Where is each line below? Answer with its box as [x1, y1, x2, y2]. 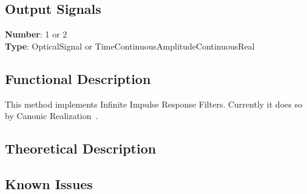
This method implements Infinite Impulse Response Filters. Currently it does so [5, 97, 302, 110]
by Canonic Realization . [5, 109, 98, 122]
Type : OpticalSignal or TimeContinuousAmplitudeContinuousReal [5, 39, 255, 52]
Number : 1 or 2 [5, 28, 67, 40]
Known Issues [5, 174, 93, 193]
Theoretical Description [5, 139, 157, 158]
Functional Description [5, 69, 151, 88]
